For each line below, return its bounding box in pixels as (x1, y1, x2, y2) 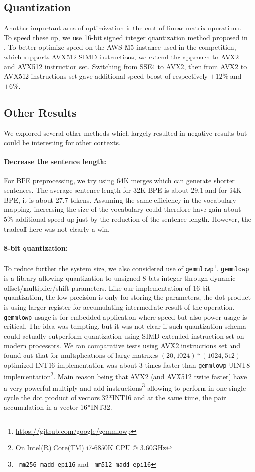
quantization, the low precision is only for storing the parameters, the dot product (4, 292, 251, 302)
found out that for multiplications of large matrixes (4, 350, 158, 360)
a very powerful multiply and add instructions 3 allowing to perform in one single (4, 381, 246, 393)
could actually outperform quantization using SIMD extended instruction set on (4, 330, 244, 341)
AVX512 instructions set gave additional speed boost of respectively (4, 71, 208, 81)
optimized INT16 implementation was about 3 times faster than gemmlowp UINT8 (4, 359, 250, 370)
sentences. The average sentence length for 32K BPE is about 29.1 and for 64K (4, 185, 242, 195)
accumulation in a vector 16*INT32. (4, 402, 112, 412)
